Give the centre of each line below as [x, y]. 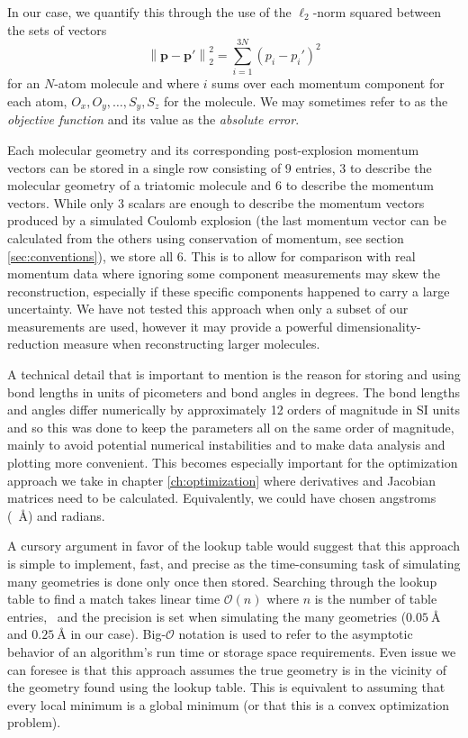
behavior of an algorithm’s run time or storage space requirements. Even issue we [232, 651]
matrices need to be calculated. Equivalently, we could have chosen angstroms [222, 498]
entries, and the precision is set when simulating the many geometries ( [207, 616]
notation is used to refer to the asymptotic [296, 634]
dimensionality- [379, 326]
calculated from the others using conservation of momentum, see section [206, 237]
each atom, [37, 100]
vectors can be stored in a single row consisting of [144, 167]
